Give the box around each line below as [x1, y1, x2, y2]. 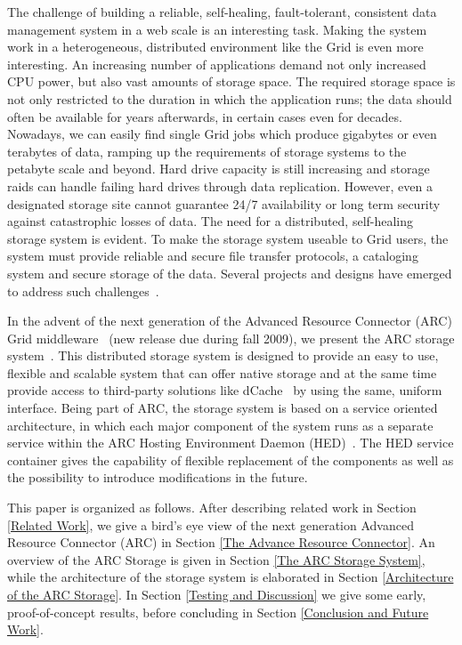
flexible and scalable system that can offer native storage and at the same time [7, 363, 437, 382]
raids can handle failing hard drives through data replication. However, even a [7, 176, 433, 195]
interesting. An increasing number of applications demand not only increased [7, 54, 426, 73]
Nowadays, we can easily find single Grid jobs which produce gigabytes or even [7, 125, 437, 143]
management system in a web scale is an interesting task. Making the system [7, 20, 427, 38]
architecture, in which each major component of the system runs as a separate [7, 415, 434, 434]
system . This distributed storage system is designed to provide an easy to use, [7, 346, 439, 365]
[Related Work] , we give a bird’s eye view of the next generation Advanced [7, 515, 414, 534]
